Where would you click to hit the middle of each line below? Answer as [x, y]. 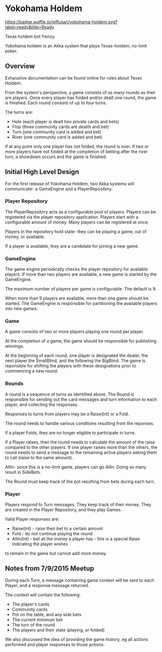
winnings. [15, 346]
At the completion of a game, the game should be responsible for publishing [81, 341]
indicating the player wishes [40, 544]
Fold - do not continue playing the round [52, 534]
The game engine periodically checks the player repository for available [77, 269]
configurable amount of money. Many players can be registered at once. [77, 222]
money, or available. [25, 237]
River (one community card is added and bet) [57, 137]
